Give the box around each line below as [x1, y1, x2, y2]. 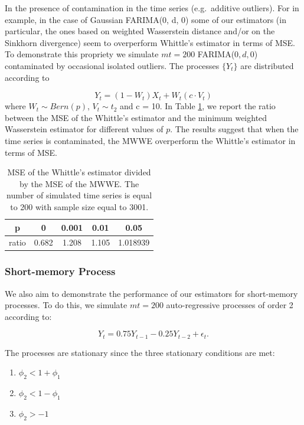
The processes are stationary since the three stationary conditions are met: [5, 346, 275, 358]
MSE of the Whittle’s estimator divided [7, 166, 151, 178]
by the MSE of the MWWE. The [19, 177, 139, 189]
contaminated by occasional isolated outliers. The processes [5, 59, 220, 71]
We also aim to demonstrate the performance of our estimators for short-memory [5, 287, 298, 299]
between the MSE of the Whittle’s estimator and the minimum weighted [5, 111, 267, 123]
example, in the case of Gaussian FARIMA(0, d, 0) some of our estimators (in [5, 13, 286, 25]
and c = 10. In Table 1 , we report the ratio [120, 100, 276, 112]
